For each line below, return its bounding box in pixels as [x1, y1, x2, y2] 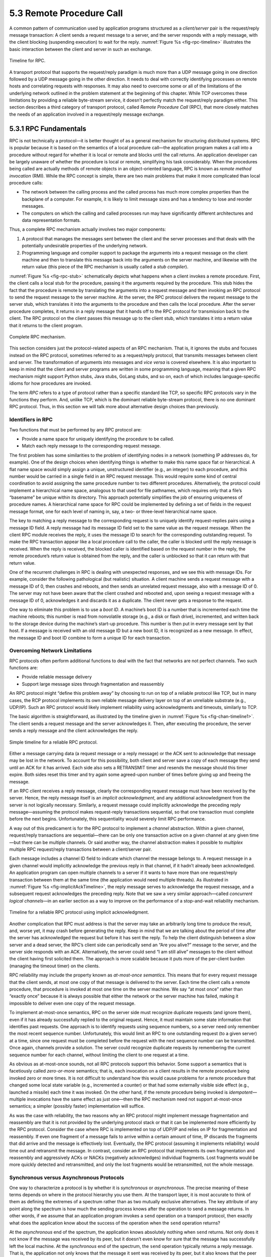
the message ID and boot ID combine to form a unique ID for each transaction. [9, 635, 171, 641]
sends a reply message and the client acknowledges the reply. [9, 728, 139, 734]
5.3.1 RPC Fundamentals [9, 124, 86, 133]
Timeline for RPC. [9, 58, 46, 64]
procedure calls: [9, 180, 43, 186]
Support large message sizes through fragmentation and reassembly [22, 681, 164, 687]
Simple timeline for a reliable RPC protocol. [9, 739, 98, 745]
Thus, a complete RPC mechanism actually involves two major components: [9, 226, 166, 232]
